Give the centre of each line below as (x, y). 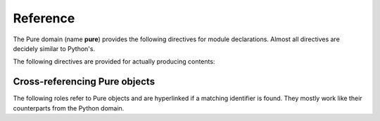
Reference (44, 18)
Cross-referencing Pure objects (84, 81)
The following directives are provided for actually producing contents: (114, 62)
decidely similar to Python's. (54, 48)
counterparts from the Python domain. (69, 108)
